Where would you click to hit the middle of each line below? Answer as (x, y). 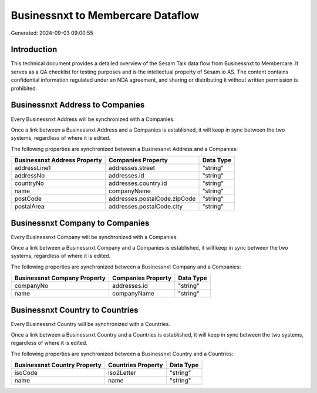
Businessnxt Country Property (58, 365)
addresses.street (132, 168)
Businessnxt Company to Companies (80, 223)
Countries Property (136, 365)
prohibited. (24, 88)
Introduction (34, 50)
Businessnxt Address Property (58, 160)
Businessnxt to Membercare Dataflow (105, 15)
